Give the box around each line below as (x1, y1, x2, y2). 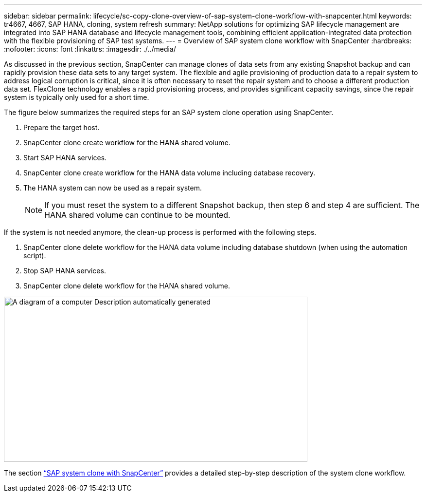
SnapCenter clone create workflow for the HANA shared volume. (23, 138, 231, 147)
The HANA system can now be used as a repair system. (23, 184, 202, 192)
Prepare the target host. (23, 123, 100, 132)
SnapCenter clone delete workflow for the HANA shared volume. (23, 282, 230, 290)
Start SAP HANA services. (23, 153, 107, 162)
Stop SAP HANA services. (23, 267, 106, 275)
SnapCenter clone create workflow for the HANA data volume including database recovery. (23, 169, 316, 177)
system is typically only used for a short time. (4, 93, 149, 101)
